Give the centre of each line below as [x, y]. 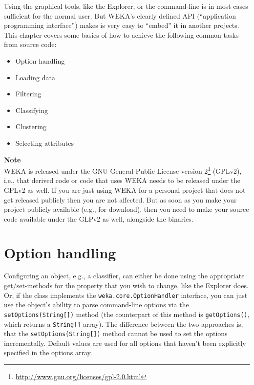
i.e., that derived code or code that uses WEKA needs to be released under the [122, 180]
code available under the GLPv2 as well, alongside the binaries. [99, 218]
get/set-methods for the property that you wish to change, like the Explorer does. [126, 285]
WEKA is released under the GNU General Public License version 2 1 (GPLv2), [123, 170]
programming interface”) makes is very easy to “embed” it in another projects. [122, 25]
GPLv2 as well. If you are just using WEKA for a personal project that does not [125, 190]
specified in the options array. [48, 352]
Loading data [35, 77]
